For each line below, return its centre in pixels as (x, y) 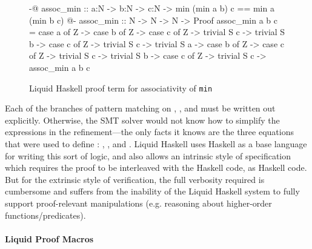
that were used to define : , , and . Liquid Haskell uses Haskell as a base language (156, 144)
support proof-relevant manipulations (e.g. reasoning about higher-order (138, 203)
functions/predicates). (45, 215)
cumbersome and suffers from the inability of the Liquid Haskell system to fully (152, 191)
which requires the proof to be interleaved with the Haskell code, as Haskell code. (156, 168)
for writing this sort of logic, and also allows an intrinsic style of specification (148, 155)
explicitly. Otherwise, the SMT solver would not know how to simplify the (142, 120)
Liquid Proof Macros (49, 238)
